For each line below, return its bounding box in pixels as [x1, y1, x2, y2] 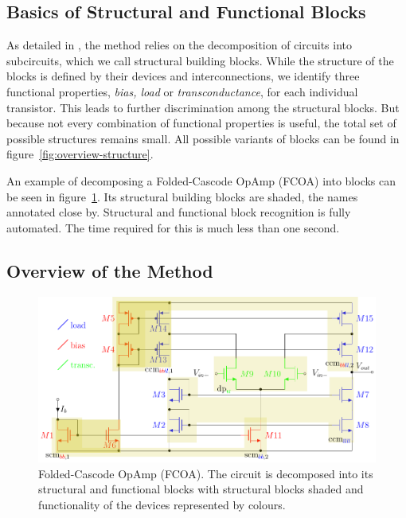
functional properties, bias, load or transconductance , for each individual [6, 83, 358, 99]
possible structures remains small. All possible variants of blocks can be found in [6, 130, 400, 146]
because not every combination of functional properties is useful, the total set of [6, 115, 396, 131]
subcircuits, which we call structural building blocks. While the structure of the [6, 52, 394, 68]
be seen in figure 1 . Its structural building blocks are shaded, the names [6, 188, 358, 204]
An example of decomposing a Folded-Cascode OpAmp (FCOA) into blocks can [6, 172, 396, 189]
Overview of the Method [6, 258, 213, 282]
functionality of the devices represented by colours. [38, 497, 286, 513]
